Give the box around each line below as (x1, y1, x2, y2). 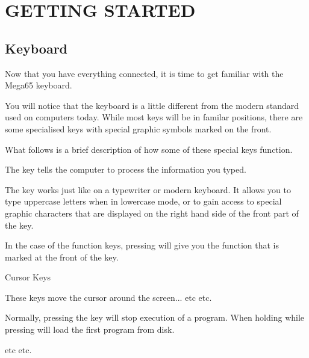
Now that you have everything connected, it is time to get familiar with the (5, 67, 284, 79)
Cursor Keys (5, 271, 51, 283)
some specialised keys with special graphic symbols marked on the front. (5, 122, 272, 135)
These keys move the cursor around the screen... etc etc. (5, 291, 212, 303)
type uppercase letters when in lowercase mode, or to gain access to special (5, 195, 282, 208)
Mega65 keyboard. (5, 79, 72, 91)
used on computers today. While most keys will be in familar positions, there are (5, 111, 303, 123)
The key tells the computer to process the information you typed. (5, 163, 246, 176)
